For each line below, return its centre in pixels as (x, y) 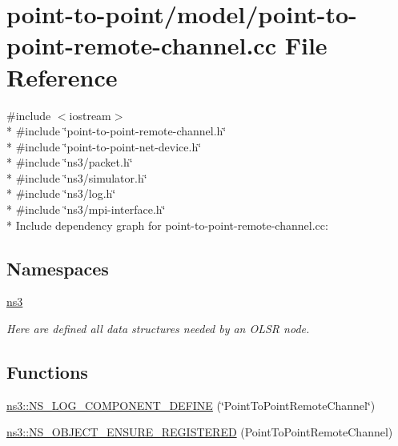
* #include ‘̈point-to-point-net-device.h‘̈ (104, 146)
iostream (90, 115)
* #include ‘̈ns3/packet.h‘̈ (70, 162)
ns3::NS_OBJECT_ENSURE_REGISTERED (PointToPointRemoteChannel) (200, 432)
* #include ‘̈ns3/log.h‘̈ (61, 193)
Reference (62, 76)
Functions (47, 372)
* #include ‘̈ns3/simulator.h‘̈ (77, 177)
